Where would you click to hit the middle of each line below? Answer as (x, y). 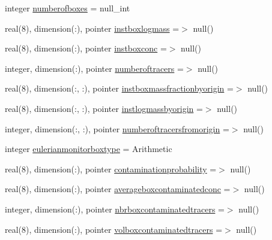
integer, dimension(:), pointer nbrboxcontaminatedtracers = (115, 209)
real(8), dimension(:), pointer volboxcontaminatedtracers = (114, 229)
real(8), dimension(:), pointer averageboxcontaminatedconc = (118, 189)
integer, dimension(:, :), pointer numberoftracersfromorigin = (117, 128)
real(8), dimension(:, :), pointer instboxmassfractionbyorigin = (119, 88)
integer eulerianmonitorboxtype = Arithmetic (89, 149)
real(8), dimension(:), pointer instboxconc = (86, 48)
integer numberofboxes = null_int (68, 8)
